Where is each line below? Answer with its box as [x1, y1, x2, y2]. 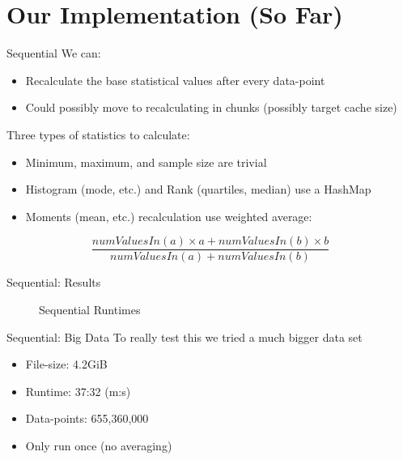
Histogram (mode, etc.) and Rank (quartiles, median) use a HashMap [25, 181, 371, 198]
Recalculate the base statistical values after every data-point [25, 71, 325, 88]
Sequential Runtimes [39, 300, 141, 317]
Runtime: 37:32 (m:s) [25, 382, 131, 399]
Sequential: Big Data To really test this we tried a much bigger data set [6, 328, 363, 345]
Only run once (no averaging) [25, 437, 172, 454]
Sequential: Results [6, 274, 101, 291]
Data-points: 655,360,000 [25, 410, 149, 427]
